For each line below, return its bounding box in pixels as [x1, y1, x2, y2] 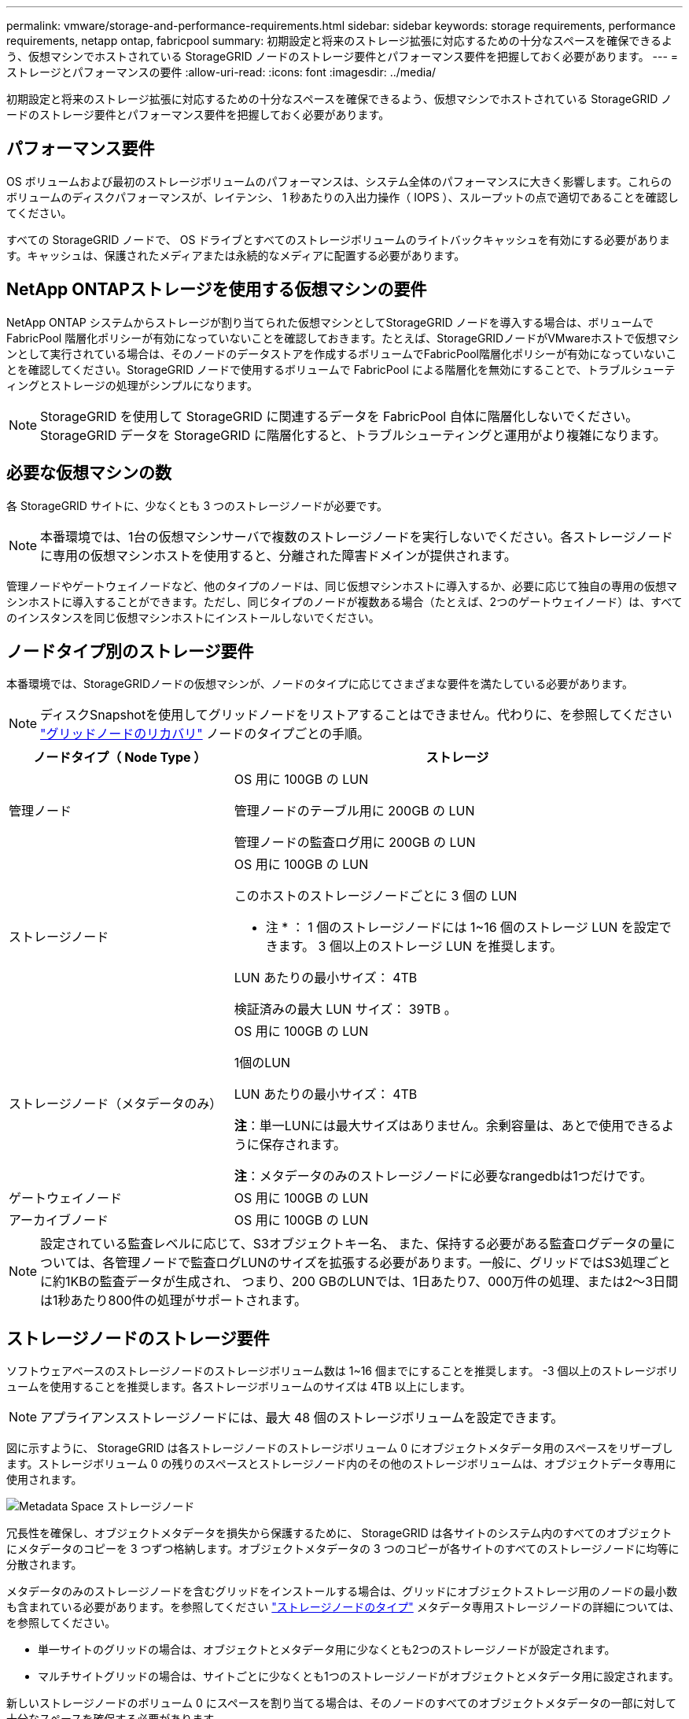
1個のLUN [234, 1055, 291, 1071]
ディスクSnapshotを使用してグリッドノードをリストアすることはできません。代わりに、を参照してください [40, 707, 672, 723]
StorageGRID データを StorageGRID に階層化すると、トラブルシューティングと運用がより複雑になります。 [40, 427, 666, 443]
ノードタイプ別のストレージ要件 [6, 641, 254, 661]
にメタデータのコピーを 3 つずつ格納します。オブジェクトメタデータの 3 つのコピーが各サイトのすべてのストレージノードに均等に [6, 1542, 680, 1556]
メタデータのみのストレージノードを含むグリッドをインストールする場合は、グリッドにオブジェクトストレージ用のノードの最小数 [6, 1584, 677, 1599]
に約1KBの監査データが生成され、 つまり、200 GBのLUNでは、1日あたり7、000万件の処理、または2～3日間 [40, 1274, 679, 1290]
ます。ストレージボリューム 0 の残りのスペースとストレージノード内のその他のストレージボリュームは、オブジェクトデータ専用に [6, 1457, 676, 1471]
